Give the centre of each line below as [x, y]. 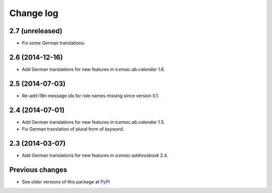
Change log [34, 13]
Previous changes [38, 170]
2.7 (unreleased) [36, 31]
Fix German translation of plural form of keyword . [73, 129]
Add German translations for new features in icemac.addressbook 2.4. [95, 155]
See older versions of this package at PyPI [66, 181]
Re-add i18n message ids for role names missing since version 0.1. [91, 95]
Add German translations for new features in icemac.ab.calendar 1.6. [93, 69]
